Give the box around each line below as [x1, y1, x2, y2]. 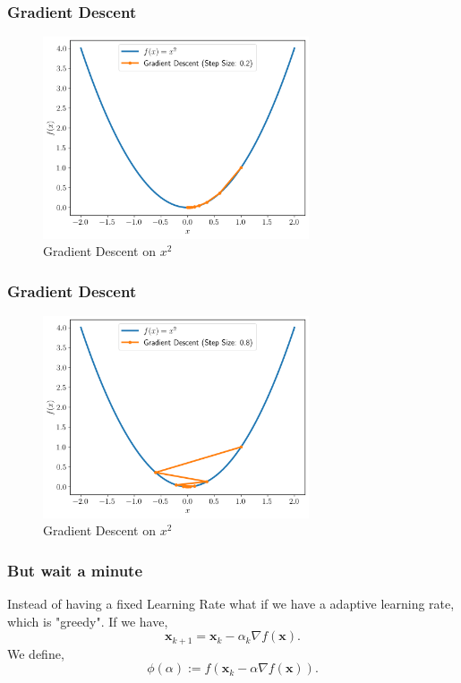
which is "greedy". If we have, [7, 611, 168, 630]
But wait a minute [7, 559, 143, 581]
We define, [7, 644, 64, 662]
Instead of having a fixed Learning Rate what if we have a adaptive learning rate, [7, 594, 455, 612]
